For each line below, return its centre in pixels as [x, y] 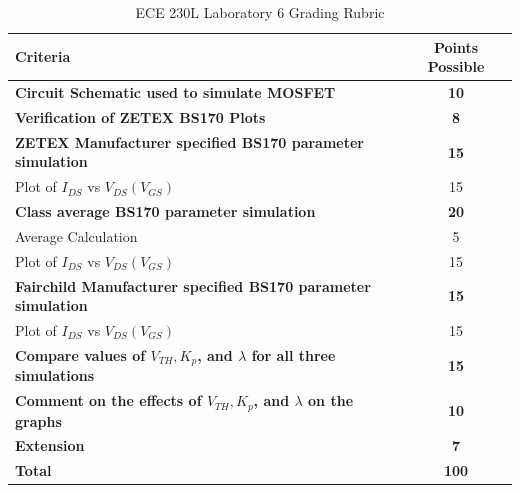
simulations [55, 375]
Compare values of [80, 354]
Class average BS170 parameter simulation [165, 211]
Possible [456, 66]
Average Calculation [76, 235]
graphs [38, 420]
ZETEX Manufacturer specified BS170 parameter [189, 141]
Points [456, 46]
